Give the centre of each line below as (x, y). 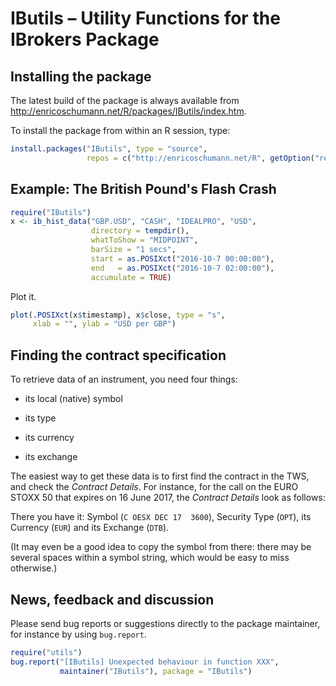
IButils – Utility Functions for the (145, 18)
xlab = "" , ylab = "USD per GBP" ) (104, 324)
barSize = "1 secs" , (133, 250)
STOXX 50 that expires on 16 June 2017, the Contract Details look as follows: (168, 498)
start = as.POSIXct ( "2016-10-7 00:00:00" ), (182, 258)
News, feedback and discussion (112, 599)
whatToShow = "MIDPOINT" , (144, 240)
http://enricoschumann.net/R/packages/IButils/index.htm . (128, 111)
